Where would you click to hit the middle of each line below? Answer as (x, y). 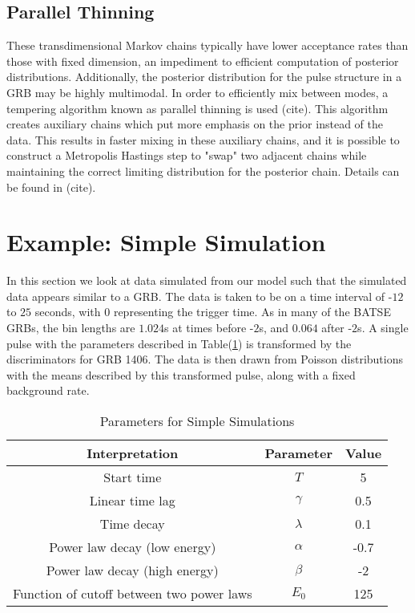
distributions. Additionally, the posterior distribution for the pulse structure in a (204, 77)
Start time (133, 477)
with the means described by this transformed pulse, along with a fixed (181, 374)
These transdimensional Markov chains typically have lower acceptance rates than (207, 45)
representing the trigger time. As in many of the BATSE (252, 312)
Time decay (132, 524)
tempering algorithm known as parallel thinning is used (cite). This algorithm (197, 108)
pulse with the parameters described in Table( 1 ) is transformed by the (179, 343)
